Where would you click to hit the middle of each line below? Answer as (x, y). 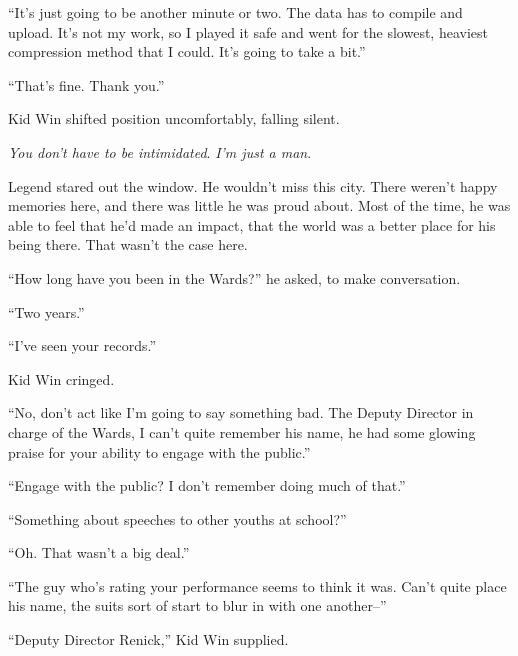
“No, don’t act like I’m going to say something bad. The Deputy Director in (241, 412)
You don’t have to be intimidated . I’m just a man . (160, 151)
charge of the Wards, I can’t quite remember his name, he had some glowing (242, 431)
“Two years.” (46, 311)
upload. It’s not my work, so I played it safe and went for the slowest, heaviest (248, 31)
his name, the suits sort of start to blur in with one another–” (197, 605)
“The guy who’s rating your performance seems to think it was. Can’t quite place (257, 585)
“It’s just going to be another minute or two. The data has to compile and (235, 12)
